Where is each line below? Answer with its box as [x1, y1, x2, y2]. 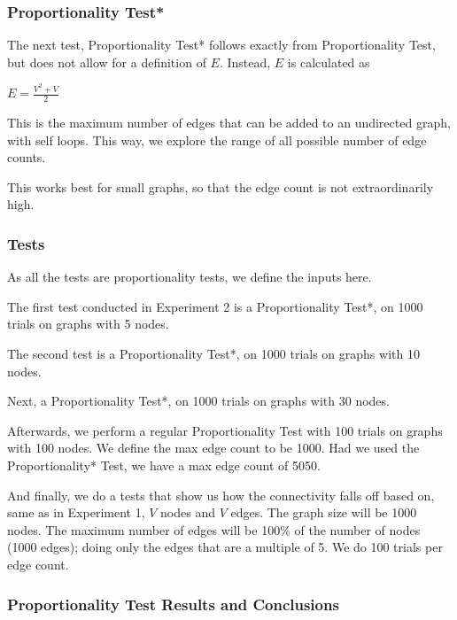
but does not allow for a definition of [7, 52, 206, 71]
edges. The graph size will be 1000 [230, 503, 417, 522]
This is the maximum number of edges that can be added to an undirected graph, [7, 113, 451, 132]
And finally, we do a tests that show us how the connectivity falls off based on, [7, 485, 435, 504]
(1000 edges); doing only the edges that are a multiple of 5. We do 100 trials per [7, 538, 443, 556]
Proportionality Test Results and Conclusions [7, 593, 339, 615]
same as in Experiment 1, [7, 503, 145, 522]
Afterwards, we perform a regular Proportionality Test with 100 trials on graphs [7, 421, 443, 439]
